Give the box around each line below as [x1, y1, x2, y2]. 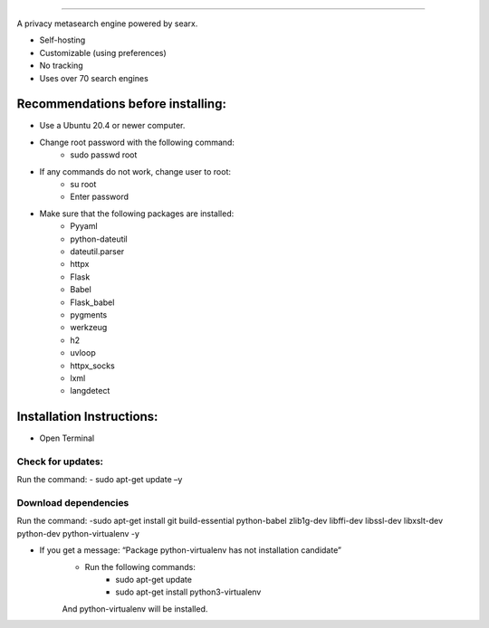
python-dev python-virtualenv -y [16, 528, 140, 538]
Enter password [70, 191, 129, 203]
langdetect [70, 385, 110, 396]
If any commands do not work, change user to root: [39, 166, 231, 176]
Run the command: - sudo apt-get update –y [16, 474, 183, 485]
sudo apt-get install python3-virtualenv [115, 586, 262, 597]
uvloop [70, 347, 96, 358]
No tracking [39, 60, 83, 71]
